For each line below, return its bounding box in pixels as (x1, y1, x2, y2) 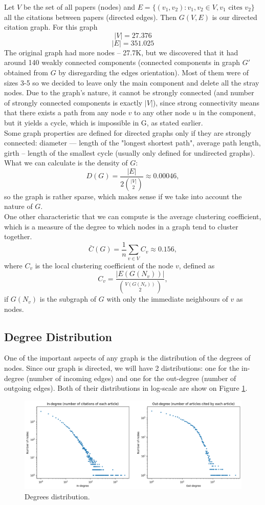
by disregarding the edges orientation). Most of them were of (58, 67, 249, 77)
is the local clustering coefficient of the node (35, 260, 173, 270)
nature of (4, 201, 33, 212)
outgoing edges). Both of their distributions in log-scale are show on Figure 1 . (4, 383, 248, 393)
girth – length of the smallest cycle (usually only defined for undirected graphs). (4, 147, 255, 158)
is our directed (212, 11, 257, 22)
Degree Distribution (4, 328, 113, 344)
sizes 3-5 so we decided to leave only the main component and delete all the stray (4, 77, 259, 88)
